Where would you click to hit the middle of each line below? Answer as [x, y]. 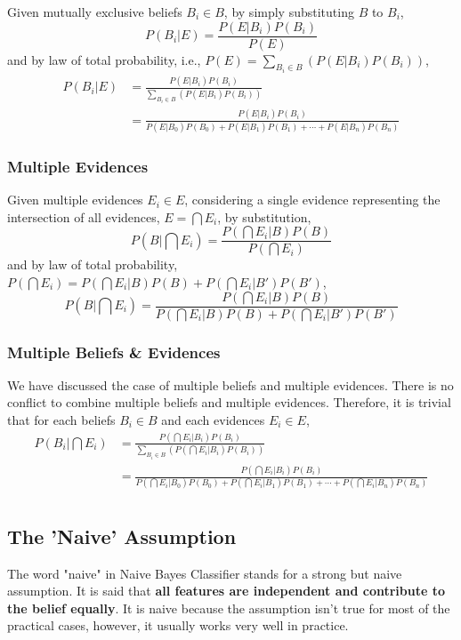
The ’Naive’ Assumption [122, 536]
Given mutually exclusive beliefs [95, 12]
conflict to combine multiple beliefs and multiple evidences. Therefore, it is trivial [229, 402]
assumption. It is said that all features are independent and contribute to [226, 591]
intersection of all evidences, [84, 216]
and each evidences [213, 420]
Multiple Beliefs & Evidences [114, 352]
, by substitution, [264, 216]
